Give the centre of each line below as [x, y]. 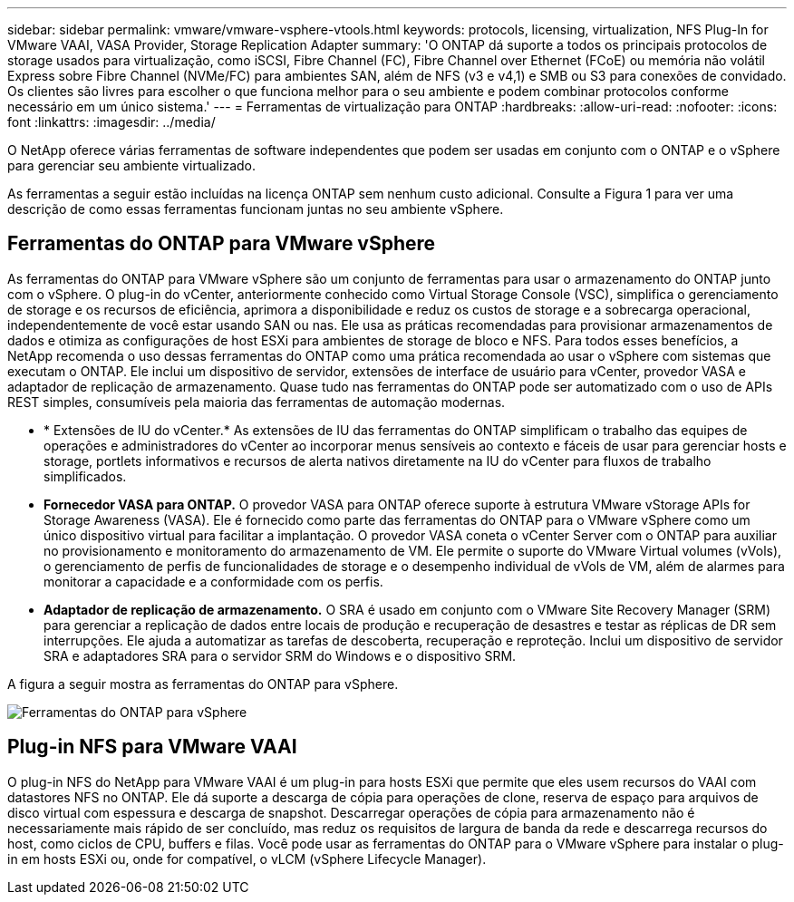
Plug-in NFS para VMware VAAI [152, 747]
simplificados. [85, 476]
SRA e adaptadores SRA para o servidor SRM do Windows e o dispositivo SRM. [280, 655]
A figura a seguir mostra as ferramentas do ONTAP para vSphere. [203, 684]
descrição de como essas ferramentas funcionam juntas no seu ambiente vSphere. [256, 209]
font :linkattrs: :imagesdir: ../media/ [111, 122]
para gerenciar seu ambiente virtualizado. [131, 165]
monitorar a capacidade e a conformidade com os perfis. [213, 581]
